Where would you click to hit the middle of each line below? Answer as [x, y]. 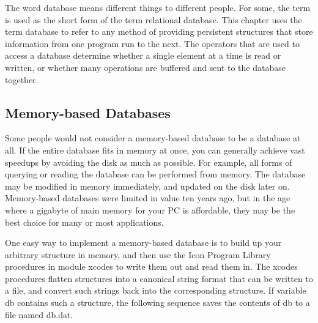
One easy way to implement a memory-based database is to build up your [143, 243]
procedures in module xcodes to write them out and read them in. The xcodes [151, 266]
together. [22, 79]
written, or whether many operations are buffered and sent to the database [145, 67]
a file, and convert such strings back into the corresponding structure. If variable [156, 290]
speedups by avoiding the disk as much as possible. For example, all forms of [149, 162]
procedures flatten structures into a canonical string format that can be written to [159, 278]
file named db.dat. [39, 314]
